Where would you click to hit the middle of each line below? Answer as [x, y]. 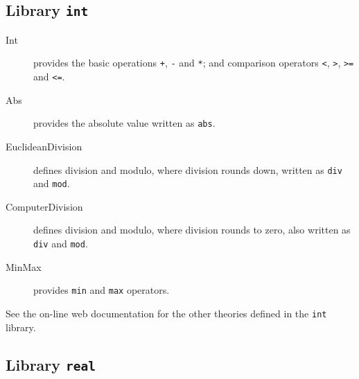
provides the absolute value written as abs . [124, 123]
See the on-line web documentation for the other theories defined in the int [166, 313]
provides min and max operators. [102, 290]
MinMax [24, 266]
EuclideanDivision [44, 146]
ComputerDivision [44, 206]
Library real [51, 364]
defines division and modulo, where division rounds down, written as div [188, 169]
